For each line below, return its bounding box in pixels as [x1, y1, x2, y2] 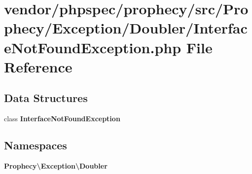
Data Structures [4, 90, 88, 105]
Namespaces [4, 138, 67, 153]
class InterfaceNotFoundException [4, 113, 120, 124]
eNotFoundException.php [4, 37, 181, 57]
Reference [4, 56, 72, 76]
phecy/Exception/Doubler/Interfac [4, 18, 248, 38]
